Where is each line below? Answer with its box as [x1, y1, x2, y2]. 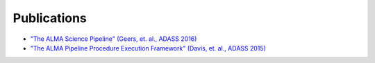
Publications [12, 10, 87, 26]
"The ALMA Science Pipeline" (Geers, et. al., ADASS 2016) [30, 35, 197, 43]
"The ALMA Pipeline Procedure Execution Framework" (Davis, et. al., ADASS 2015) [30, 44, 267, 52]
